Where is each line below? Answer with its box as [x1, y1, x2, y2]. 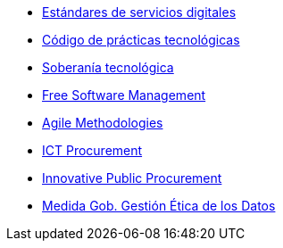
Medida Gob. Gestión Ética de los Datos [42, 198, 276, 213]
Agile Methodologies [42, 115, 163, 130]
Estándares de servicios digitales [42, 4, 237, 20]
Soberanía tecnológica [42, 60, 174, 75]
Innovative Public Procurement [42, 170, 222, 186]
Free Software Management [42, 87, 206, 103]
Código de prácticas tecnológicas [42, 32, 240, 47]
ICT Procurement [42, 143, 143, 158]
